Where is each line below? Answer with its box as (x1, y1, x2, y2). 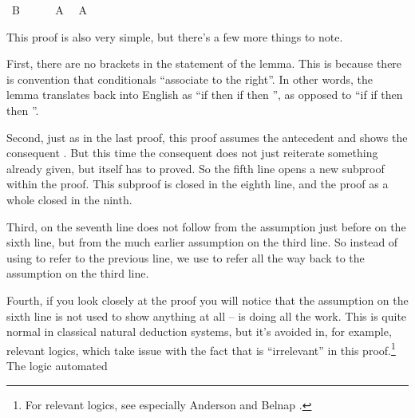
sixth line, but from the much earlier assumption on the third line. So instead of (6, 234, 398, 250)
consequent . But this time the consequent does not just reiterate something (6, 144, 378, 161)
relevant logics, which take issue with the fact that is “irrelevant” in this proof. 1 (6, 339, 396, 358)
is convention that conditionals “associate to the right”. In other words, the (6, 70, 373, 87)
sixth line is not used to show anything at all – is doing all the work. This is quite (6, 307, 407, 324)
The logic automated (6, 357, 108, 373)
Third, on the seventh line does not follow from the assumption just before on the (6, 218, 406, 235)
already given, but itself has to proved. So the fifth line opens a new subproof (6, 160, 385, 176)
